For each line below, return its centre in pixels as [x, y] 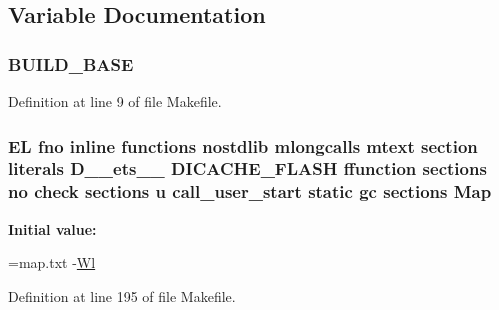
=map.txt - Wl [52, 262]
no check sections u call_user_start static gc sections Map [250, 191]
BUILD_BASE [71, 63]
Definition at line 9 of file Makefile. [115, 101]
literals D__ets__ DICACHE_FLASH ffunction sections [247, 168]
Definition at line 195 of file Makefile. [122, 295]
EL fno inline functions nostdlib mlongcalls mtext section [243, 145]
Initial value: [52, 228]
